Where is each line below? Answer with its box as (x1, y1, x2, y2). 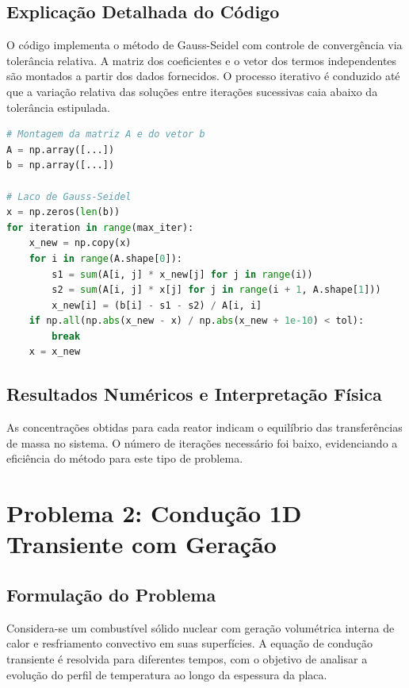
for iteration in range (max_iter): (6, 221, 194, 233)
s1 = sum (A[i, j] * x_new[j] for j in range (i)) (52, 268, 313, 280)
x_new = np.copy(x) (29, 237, 132, 249)
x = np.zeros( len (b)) (6, 206, 120, 218)
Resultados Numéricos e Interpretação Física (6, 382, 382, 406)
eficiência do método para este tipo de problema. (6, 450, 243, 467)
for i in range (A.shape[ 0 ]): (29, 252, 182, 264)
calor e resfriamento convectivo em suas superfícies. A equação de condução (6, 635, 373, 651)
